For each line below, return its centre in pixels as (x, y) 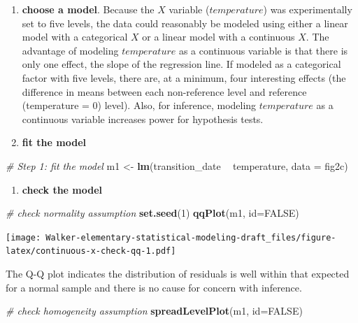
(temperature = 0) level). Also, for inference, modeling (139, 105)
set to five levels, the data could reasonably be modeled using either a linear (185, 23)
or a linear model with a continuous (219, 37)
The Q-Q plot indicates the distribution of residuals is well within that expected (178, 274)
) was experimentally (308, 9)
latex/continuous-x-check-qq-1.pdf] (91, 251)
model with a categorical (75, 37)
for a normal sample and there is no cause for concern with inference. (154, 287)
